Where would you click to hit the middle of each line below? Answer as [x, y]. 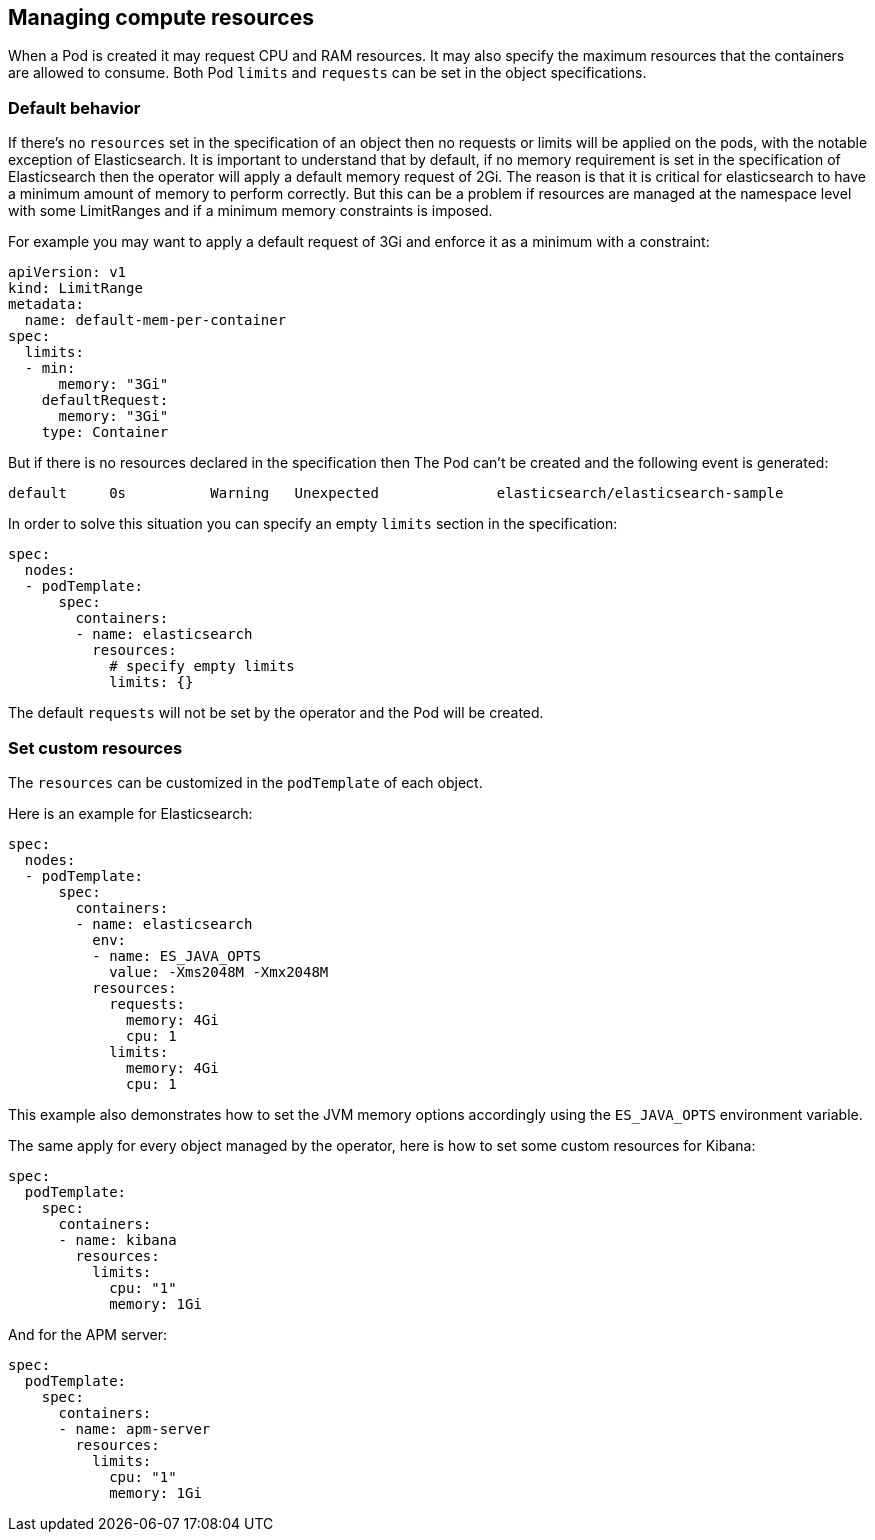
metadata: [46, 304]
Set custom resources [95, 747]
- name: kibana [117, 1239]
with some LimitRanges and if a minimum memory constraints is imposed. [250, 211]
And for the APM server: [88, 1334]
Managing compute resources [161, 17]
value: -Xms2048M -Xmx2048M [219, 971]
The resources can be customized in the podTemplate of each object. [245, 782]
